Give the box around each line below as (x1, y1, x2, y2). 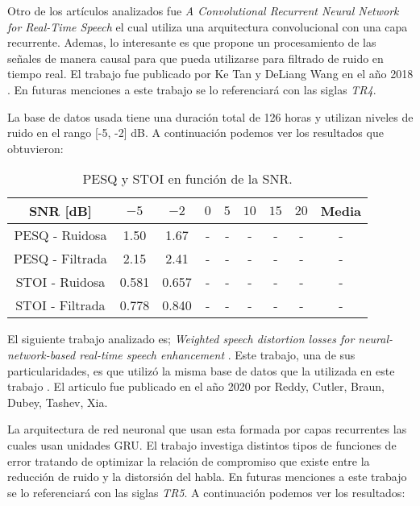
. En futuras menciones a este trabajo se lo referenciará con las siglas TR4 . (7, 81, 376, 97)
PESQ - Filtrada (14, 249, 107, 268)
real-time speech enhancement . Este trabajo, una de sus (79, 346, 356, 363)
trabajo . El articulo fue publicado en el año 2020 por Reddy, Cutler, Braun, (7, 378, 385, 395)
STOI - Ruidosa (15, 272, 106, 292)
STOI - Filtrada (15, 296, 106, 315)
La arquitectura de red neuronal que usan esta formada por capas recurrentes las (7, 421, 407, 438)
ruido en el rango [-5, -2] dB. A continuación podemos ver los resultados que (7, 124, 384, 141)
